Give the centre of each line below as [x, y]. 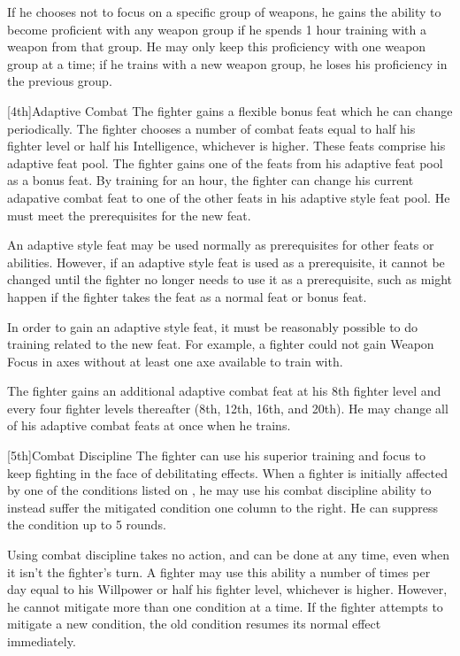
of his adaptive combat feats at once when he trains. [149, 425]
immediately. [42, 641]
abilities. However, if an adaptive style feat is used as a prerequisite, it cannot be [226, 262]
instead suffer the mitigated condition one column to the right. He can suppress [222, 507]
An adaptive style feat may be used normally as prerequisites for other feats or [221, 245]
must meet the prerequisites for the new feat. [129, 215]
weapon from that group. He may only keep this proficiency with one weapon [217, 46]
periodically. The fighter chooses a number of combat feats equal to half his [211, 128]
